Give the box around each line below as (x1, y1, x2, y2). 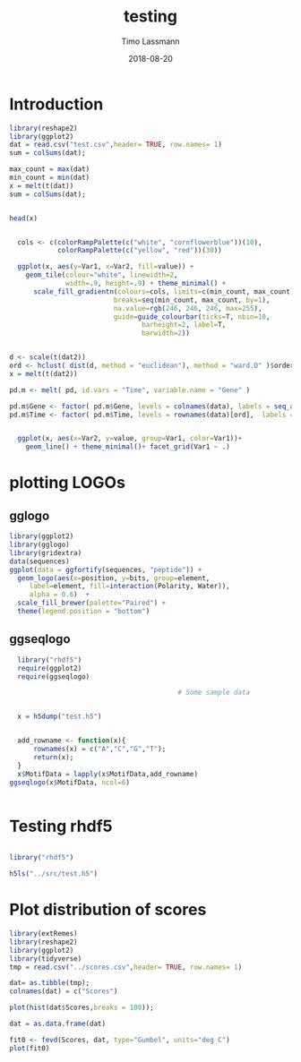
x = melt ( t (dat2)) (9, 369, 78, 378)
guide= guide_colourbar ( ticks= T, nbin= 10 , (113, 312, 271, 321)
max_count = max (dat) (9, 165, 90, 174)
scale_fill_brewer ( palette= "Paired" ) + (17, 598, 167, 608)
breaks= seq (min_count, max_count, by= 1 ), (113, 295, 271, 304)
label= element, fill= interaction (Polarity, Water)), (29, 582, 230, 591)
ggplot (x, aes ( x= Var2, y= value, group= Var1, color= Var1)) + (17, 434, 243, 443)
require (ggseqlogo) (17, 672, 90, 681)
